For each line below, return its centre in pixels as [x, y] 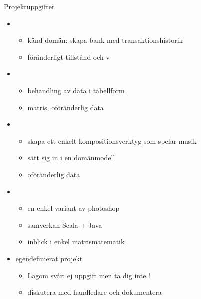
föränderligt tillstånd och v [69, 57]
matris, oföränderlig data [66, 107]
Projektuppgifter [29, 6]
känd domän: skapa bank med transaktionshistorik [105, 40]
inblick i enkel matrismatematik [76, 242]
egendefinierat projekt [49, 258]
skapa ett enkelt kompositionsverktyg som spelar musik [112, 141]
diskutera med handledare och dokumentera [95, 292]
